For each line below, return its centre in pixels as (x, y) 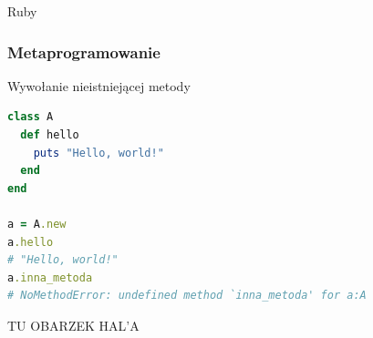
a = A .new (37, 224)
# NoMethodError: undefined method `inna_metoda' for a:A (187, 296)
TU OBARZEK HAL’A (73, 325)
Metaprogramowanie (84, 51)
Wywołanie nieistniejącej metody (99, 85)
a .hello (31, 242)
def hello (50, 135)
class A (31, 117)
